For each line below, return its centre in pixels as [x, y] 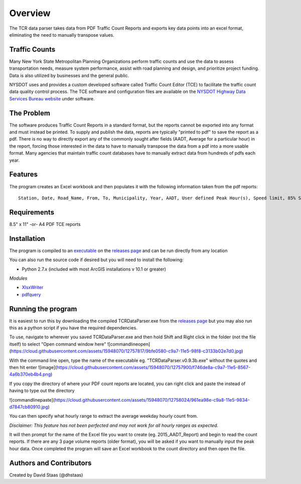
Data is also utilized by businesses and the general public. [69, 75]
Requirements [32, 212]
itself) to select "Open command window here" [58, 344]
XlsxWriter [33, 287]
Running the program [43, 309]
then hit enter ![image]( [33, 367]
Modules [18, 278]
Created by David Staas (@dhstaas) [46, 475]
